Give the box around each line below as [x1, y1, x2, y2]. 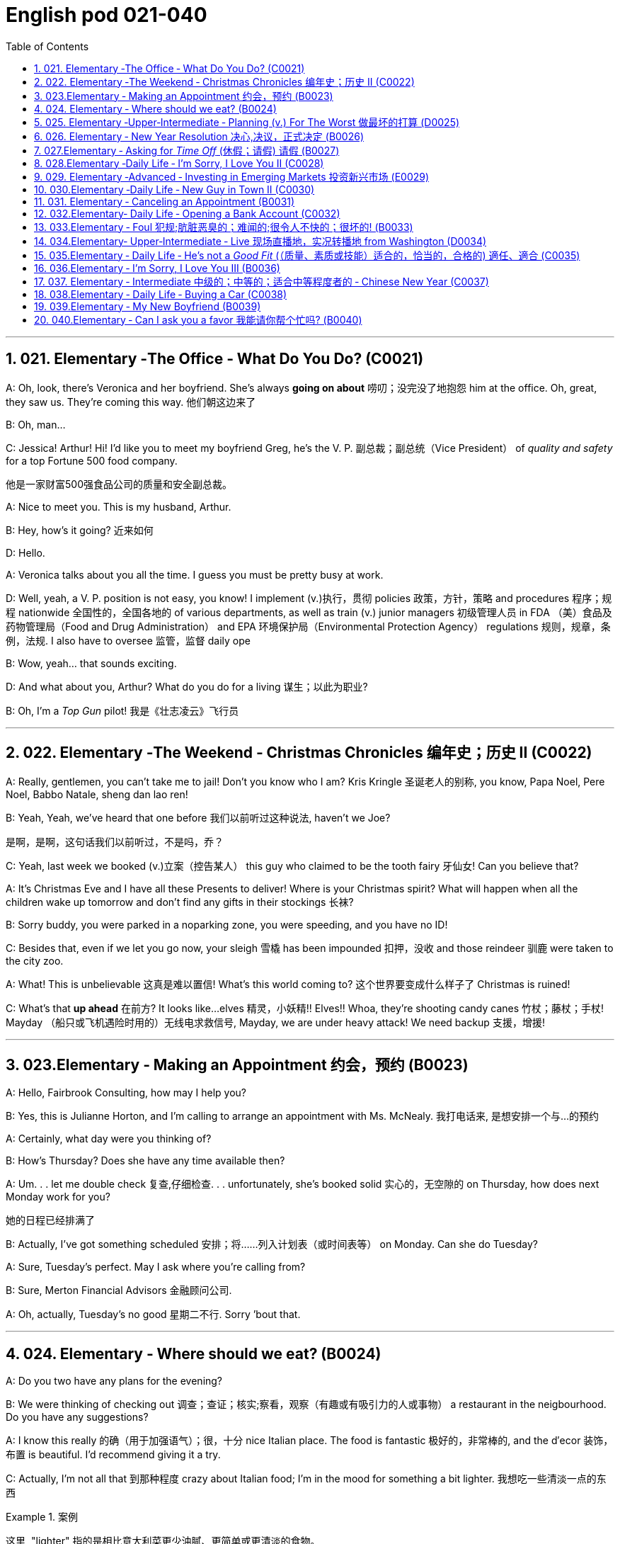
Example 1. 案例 [6, 1511, 78, 1523]
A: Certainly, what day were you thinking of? [6, 1133, 212, 1145]
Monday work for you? [6, 1191, 110, 1203]
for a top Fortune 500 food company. [6, 454, 178, 467]
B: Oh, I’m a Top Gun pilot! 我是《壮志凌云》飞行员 [6, 704, 239, 717]
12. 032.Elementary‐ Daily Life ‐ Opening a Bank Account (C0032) [34, 207, 340, 220]
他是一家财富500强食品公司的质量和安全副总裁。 [6, 477, 232, 490]
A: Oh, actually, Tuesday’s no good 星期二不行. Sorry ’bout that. [6, 1308, 301, 1321]
